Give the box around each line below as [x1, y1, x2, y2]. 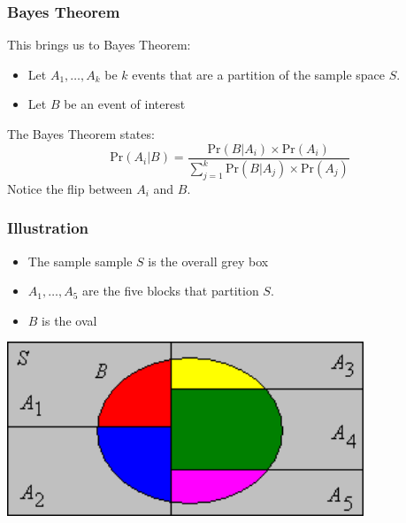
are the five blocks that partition [82, 281, 259, 300]
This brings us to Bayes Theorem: [7, 35, 191, 54]
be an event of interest [64, 95, 186, 113]
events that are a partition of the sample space [132, 65, 386, 83]
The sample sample [27, 251, 133, 270]
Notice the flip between [7, 179, 133, 197]
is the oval [42, 311, 97, 329]
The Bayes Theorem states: [7, 125, 155, 142]
